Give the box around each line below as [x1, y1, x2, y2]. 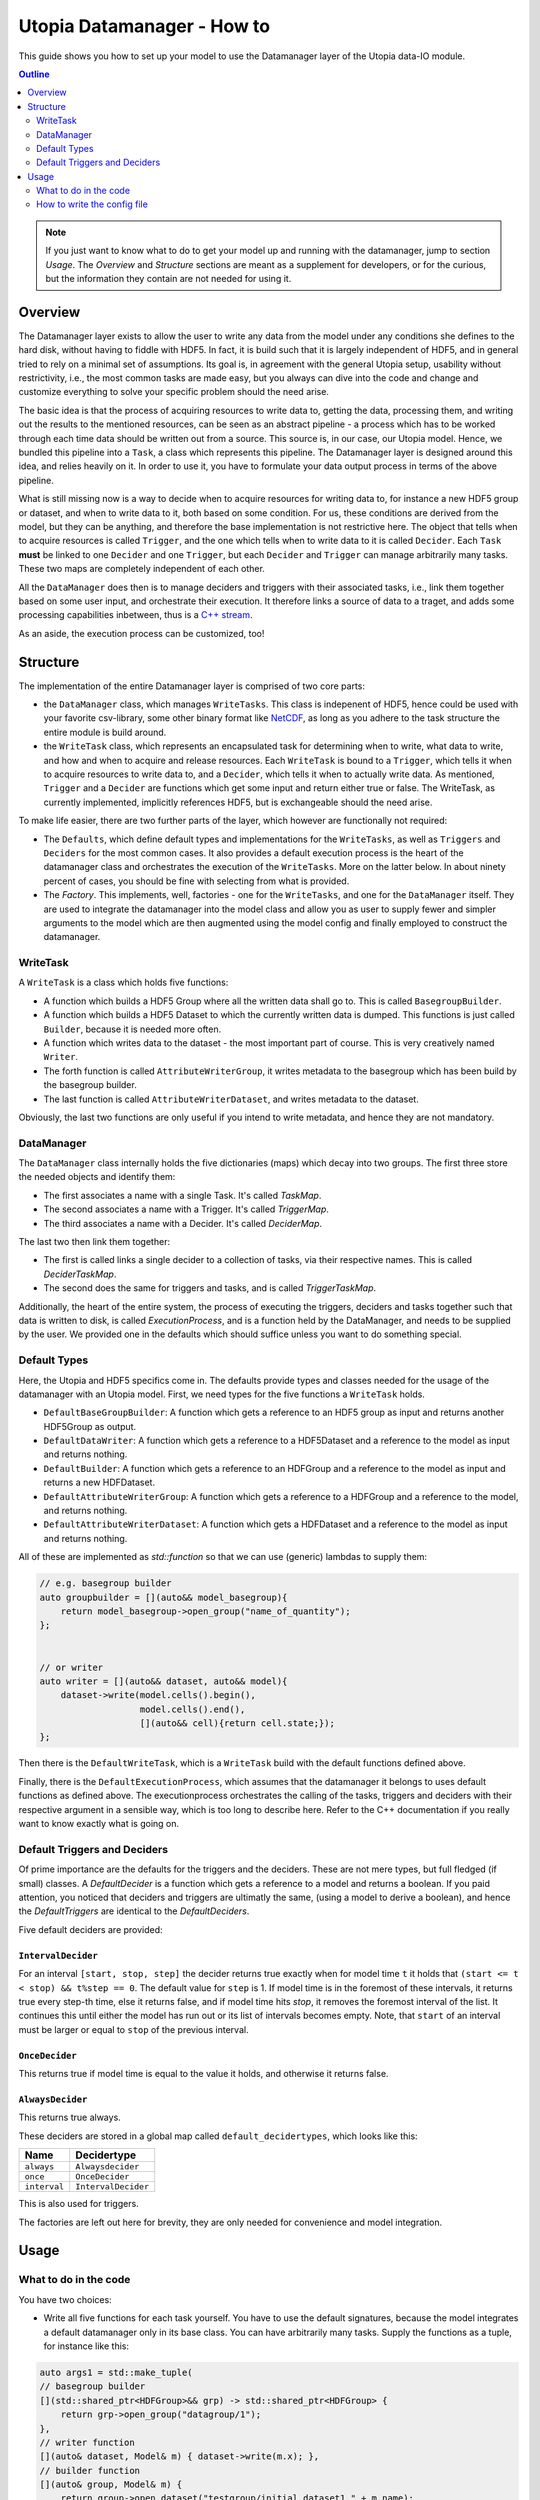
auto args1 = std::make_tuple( [39, 2366, 194, 2378]
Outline [18, 68, 50, 80]
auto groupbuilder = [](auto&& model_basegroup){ [39, 1591, 288, 1603]
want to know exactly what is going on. [18, 1818, 180, 1830]
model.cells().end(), [139, 1703, 246, 1715]
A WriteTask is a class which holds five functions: [18, 976, 229, 989]
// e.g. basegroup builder [39, 1578, 172, 1589]
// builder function [39, 2465, 140, 2476]
